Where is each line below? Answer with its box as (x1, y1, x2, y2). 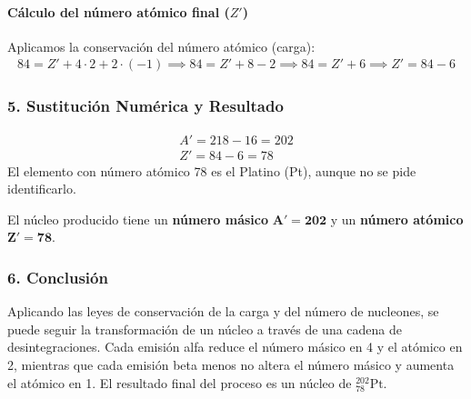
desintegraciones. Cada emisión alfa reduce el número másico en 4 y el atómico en (7, 337, 463, 356)
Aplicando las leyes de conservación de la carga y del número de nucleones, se (7, 302, 439, 321)
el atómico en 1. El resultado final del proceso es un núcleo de (7, 373, 352, 392)
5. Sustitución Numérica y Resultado (7, 95, 284, 117)
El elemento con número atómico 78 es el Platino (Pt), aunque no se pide (7, 161, 416, 180)
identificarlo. (7, 179, 76, 198)
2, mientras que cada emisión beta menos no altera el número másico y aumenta (7, 355, 455, 374)
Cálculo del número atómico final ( (7, 2, 230, 21)
